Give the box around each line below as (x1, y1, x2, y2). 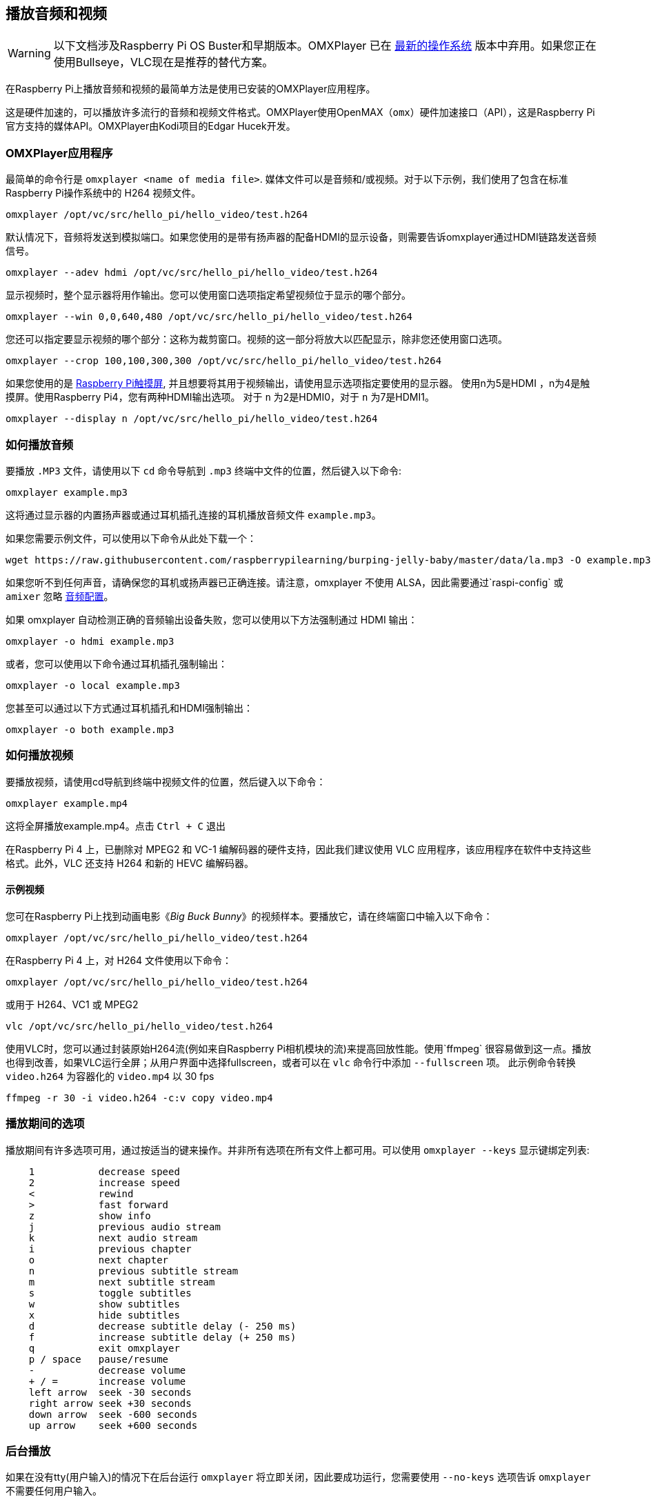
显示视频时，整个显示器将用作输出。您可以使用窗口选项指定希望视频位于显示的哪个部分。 (6, 289, 411, 301)
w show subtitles (28, 1298, 180, 1310)
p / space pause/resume (28, 1353, 169, 1365)
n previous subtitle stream (28, 1265, 239, 1276)
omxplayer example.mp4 (6, 797, 128, 809)
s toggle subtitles (28, 1287, 192, 1299)
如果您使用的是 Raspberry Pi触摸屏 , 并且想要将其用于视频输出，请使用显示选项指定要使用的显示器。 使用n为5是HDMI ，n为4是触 (6, 377, 590, 390)
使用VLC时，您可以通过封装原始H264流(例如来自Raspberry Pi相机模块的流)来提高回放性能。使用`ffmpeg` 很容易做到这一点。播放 (6, 1042, 592, 1054)
